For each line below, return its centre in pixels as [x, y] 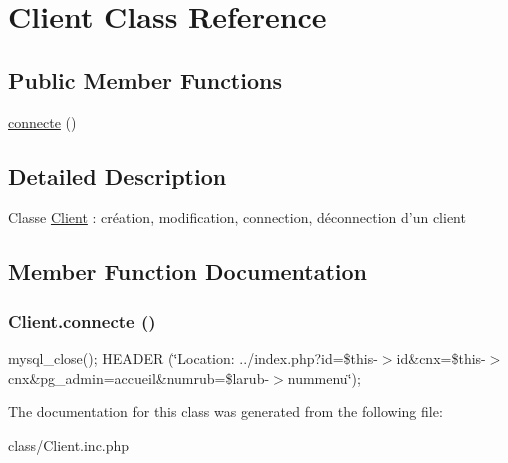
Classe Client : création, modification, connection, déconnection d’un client [237, 217]
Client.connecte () [82, 320]
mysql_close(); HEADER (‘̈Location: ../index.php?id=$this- [193, 357]
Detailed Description [117, 175]
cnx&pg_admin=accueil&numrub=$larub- [139, 377]
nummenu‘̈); [324, 377]
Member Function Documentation [188, 271]
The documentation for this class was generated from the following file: [225, 411]
